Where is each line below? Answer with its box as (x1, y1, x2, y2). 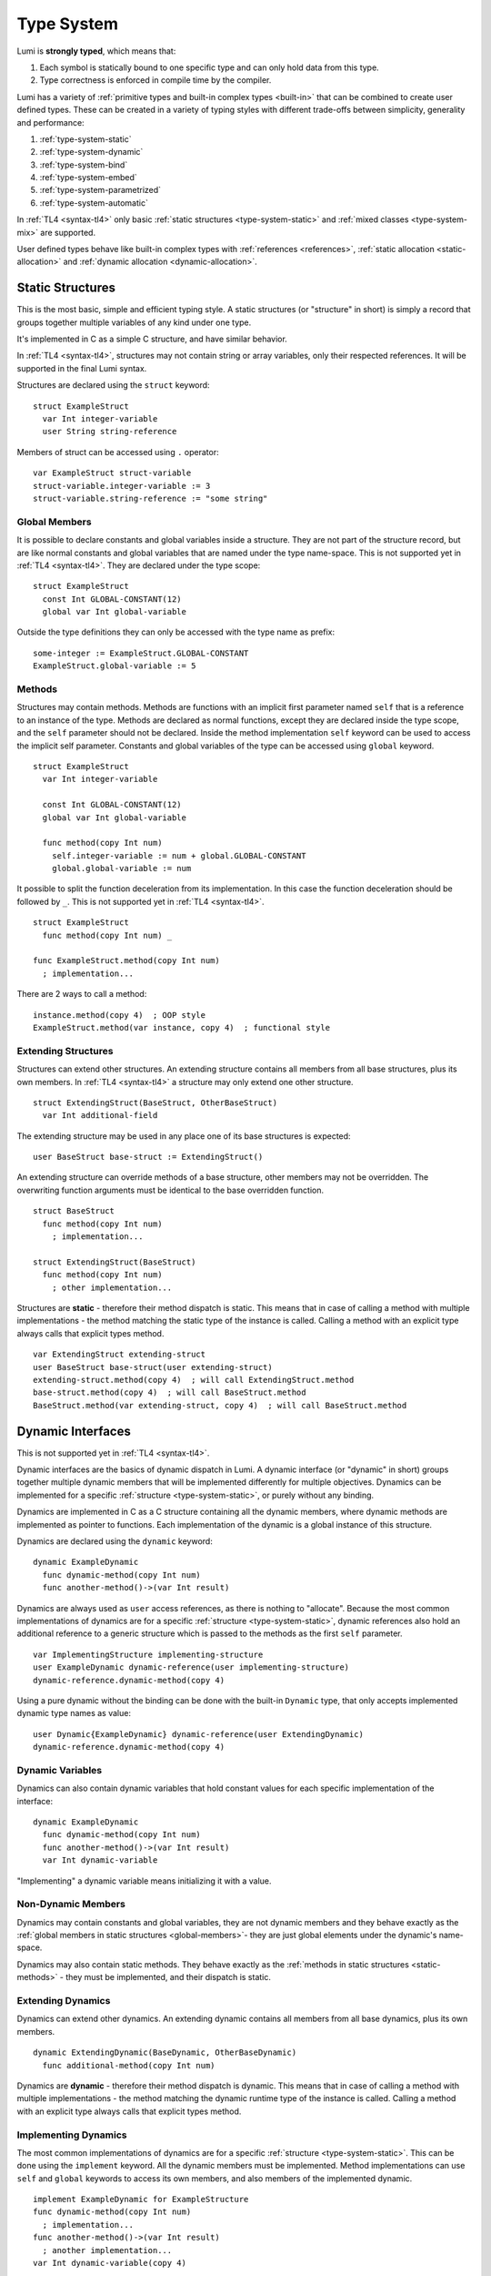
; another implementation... (42, 2245, 173, 2255)
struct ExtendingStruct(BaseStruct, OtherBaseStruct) (33, 1097, 277, 1108)
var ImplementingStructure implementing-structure (33, 1649, 264, 1660)
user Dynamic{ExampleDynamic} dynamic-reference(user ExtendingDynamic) (33, 1729, 364, 1739)
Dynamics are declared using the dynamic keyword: (16, 1535, 213, 1547)
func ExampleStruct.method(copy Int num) (33, 956, 220, 966)
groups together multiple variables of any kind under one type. (16, 317, 252, 328)
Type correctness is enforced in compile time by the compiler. (39, 75, 272, 86)
